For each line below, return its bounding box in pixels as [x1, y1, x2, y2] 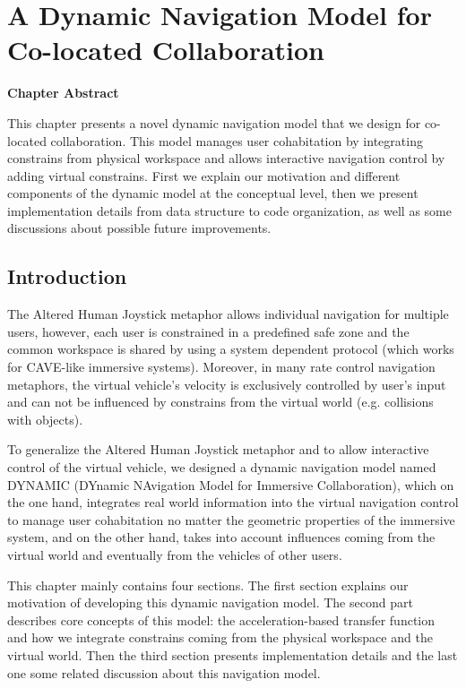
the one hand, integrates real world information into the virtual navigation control [7, 493, 459, 512]
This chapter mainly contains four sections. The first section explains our [7, 575, 409, 594]
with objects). [7, 409, 83, 428]
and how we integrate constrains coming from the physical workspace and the [7, 628, 433, 647]
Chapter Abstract [7, 83, 119, 102]
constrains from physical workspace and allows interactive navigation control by [7, 149, 445, 168]
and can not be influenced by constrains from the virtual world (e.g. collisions [7, 392, 434, 411]
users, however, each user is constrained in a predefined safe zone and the [7, 322, 410, 340]
